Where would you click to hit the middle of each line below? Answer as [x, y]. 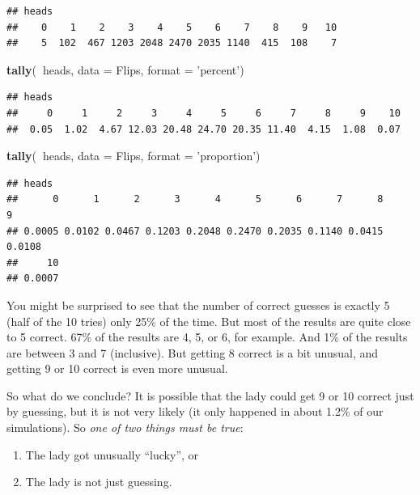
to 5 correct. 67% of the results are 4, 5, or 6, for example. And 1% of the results [207, 337]
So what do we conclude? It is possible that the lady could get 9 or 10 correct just [210, 395]
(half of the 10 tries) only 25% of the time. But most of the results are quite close [209, 321]
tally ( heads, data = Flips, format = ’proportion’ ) [134, 156]
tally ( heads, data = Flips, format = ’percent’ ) [125, 69]
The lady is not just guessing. [99, 482]
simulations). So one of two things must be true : [125, 427]
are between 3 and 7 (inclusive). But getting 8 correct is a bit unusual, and [193, 352]
